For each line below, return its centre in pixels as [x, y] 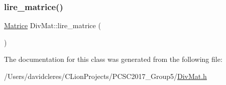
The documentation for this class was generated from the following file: [113, 59]
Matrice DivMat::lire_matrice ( [52, 25]
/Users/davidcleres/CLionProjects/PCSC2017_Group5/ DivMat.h [105, 76]
